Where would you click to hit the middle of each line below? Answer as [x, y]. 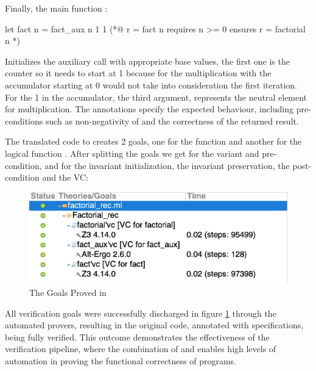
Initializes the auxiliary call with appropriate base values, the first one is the [147, 61]
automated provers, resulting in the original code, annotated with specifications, [154, 325]
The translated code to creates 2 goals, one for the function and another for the [153, 141]
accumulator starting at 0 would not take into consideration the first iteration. [151, 85]
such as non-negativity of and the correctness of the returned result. [172, 121]
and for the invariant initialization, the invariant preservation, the [167, 165]
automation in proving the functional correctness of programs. [121, 360]
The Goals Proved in [68, 292]
